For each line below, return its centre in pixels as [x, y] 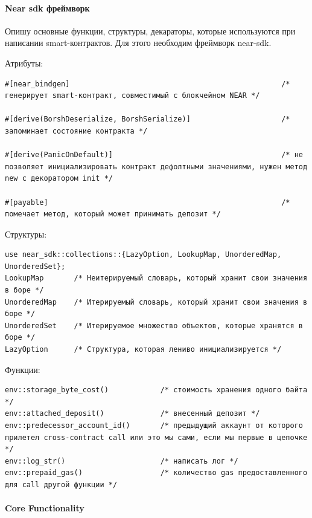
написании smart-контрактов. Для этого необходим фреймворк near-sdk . [138, 43]
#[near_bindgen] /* [148, 84]
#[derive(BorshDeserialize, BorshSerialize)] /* [148, 119]
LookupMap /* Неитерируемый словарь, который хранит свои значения [156, 278]
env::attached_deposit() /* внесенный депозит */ [132, 414]
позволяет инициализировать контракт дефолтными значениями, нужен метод [156, 167]
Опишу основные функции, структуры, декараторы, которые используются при [150, 31]
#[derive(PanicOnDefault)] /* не [154, 155]
